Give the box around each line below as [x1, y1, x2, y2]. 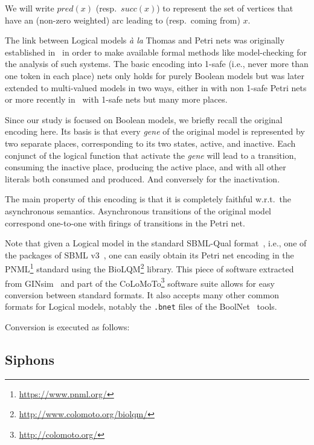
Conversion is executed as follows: [5, 321, 130, 333]
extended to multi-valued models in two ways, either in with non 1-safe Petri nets [5, 81, 307, 94]
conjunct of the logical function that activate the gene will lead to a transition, [5, 149, 296, 161]
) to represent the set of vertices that [156, 2, 293, 14]
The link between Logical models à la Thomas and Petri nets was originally [5, 34, 285, 46]
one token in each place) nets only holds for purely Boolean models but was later [5, 69, 305, 82]
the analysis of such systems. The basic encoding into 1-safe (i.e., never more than [5, 57, 309, 70]
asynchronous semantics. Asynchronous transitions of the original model [5, 204, 272, 217]
